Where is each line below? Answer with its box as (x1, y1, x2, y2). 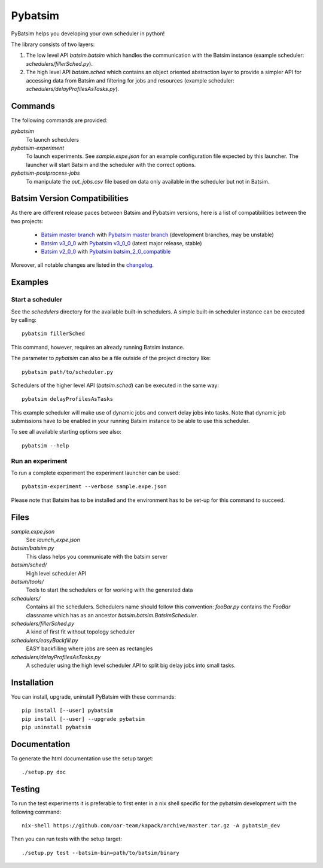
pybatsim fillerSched (22, 330, 85, 337)
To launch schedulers (26, 136, 80, 143)
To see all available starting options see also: (11, 428, 122, 435)
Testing (11, 784, 40, 794)
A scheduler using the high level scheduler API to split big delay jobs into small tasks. (26, 662, 236, 669)
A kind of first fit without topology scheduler (26, 628, 135, 635)
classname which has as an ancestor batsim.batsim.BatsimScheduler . (26, 611, 199, 619)
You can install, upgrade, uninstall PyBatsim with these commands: (11, 693, 176, 700)
